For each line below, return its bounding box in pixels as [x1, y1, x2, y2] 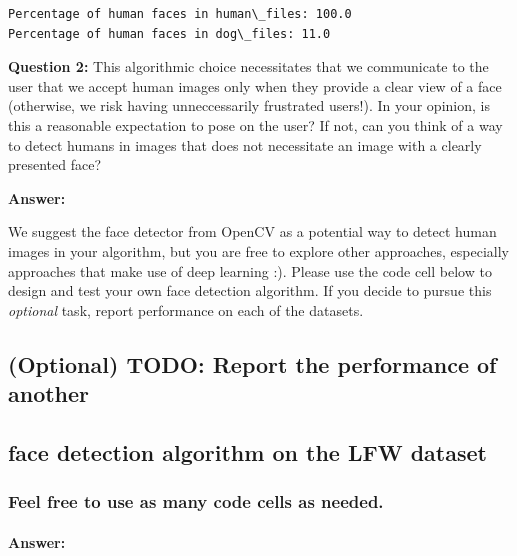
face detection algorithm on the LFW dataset [8, 436, 487, 467]
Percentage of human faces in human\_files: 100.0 [8, 7, 352, 21]
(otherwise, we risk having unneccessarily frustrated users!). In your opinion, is [8, 95, 490, 116]
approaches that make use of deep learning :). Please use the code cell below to [8, 260, 492, 281]
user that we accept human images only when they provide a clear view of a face [8, 75, 502, 96]
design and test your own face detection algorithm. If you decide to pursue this [8, 280, 492, 301]
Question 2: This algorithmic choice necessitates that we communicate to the [8, 56, 489, 77]
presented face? [8, 154, 102, 175]
